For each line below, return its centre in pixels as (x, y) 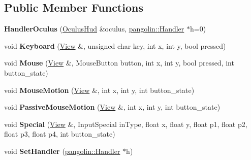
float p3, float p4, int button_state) (60, 134)
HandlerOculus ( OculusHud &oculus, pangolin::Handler (94, 29)
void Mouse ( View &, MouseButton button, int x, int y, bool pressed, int (119, 63)
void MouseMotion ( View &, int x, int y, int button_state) (99, 90)
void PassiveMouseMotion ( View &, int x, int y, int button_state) (112, 107)
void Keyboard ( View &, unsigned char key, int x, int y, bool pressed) (115, 45)
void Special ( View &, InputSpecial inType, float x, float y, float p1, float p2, (126, 124)
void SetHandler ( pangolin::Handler (62, 151)
